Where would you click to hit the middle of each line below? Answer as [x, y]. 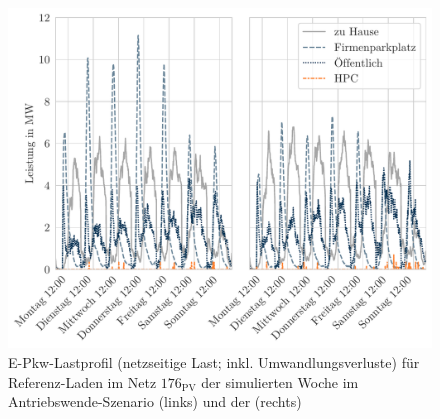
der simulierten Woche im [280, 381]
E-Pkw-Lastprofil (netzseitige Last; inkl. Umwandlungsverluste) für [214, 361]
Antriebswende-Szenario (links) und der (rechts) [155, 401]
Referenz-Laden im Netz [82, 381]
